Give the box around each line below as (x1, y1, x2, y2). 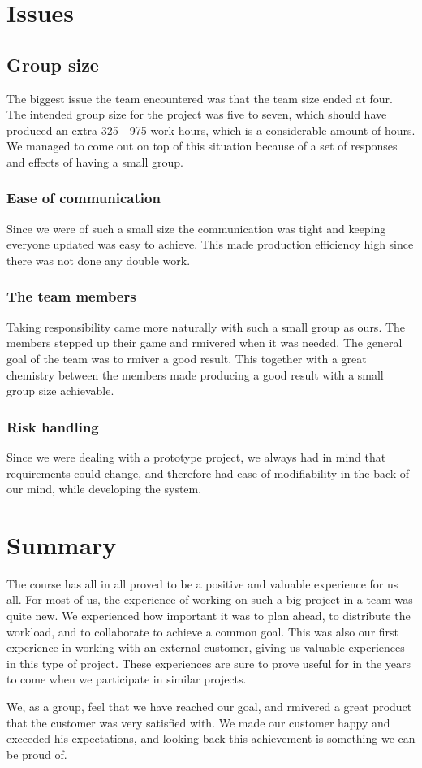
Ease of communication (6, 188, 161, 208)
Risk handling (6, 416, 99, 436)
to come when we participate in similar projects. (6, 670, 247, 688)
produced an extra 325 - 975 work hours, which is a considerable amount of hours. (6, 121, 416, 138)
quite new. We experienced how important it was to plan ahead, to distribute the (6, 607, 411, 624)
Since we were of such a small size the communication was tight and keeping (6, 219, 386, 236)
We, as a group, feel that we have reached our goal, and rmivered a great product (6, 698, 412, 715)
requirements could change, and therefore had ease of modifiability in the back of (6, 464, 410, 481)
